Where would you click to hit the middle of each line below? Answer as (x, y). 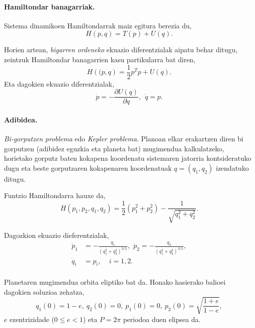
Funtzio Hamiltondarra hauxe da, (55, 195)
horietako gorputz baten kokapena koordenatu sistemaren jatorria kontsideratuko (128, 158)
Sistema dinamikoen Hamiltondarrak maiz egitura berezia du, (98, 25)
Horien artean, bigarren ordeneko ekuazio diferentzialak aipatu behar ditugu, (121, 50)
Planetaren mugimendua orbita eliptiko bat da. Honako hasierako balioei (115, 281)
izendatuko (232, 167)
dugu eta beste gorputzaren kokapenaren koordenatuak (88, 167)
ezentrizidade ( (32, 319)
